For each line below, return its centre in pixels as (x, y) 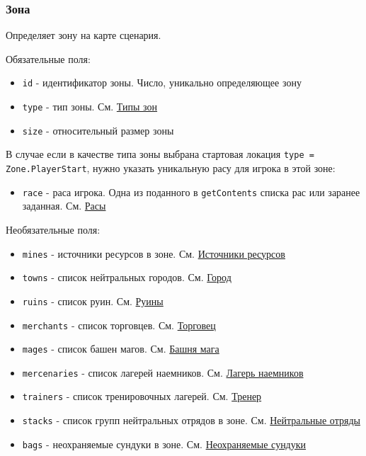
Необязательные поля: (53, 229)
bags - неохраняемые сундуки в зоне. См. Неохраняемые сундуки (164, 444)
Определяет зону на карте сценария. (84, 35)
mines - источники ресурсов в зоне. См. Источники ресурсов (154, 253)
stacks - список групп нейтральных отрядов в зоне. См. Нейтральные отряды (191, 420)
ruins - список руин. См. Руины (93, 301)
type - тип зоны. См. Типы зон (90, 107)
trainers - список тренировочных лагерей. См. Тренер (142, 396)
